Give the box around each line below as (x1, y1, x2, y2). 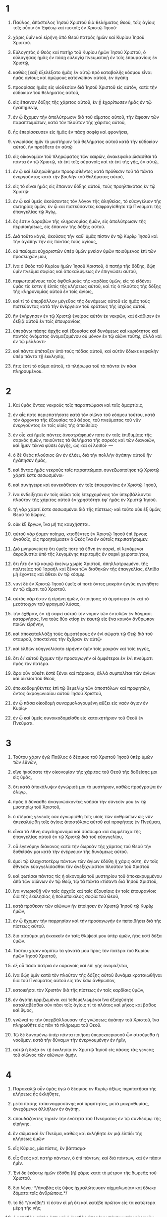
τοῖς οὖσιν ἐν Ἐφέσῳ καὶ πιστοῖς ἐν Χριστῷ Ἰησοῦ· (12, 24, 117, 30)
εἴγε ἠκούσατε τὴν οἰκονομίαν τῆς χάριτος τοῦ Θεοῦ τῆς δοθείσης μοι (12, 769, 158, 775)
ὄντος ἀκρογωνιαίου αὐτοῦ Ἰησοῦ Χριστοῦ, (12, 690, 103, 696)
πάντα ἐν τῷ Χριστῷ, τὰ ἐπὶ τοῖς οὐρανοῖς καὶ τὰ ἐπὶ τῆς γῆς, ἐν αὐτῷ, (12, 158, 159, 164)
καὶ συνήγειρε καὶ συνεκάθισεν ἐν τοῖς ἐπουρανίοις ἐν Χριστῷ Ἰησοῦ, (12, 482, 158, 488)
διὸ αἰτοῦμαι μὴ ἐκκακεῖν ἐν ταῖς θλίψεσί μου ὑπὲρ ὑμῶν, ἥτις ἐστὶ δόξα (12, 932, 162, 938)
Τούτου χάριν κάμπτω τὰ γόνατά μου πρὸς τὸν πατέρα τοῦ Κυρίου (12, 947, 150, 953)
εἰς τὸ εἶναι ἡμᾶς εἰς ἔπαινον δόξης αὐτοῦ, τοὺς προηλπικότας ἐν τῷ (12, 183, 156, 189)
